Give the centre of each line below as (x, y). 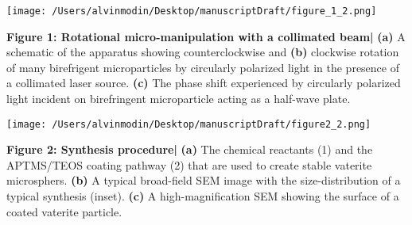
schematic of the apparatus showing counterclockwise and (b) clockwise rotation (203, 52)
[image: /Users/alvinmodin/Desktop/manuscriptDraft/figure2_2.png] (189, 124)
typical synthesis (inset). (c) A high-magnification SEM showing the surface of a (203, 196)
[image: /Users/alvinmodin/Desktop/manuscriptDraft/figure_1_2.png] (192, 11)
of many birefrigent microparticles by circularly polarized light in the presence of (203, 67)
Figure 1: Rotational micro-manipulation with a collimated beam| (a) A (206, 36)
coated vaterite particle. (64, 211)
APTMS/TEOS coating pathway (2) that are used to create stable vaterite (189, 164)
